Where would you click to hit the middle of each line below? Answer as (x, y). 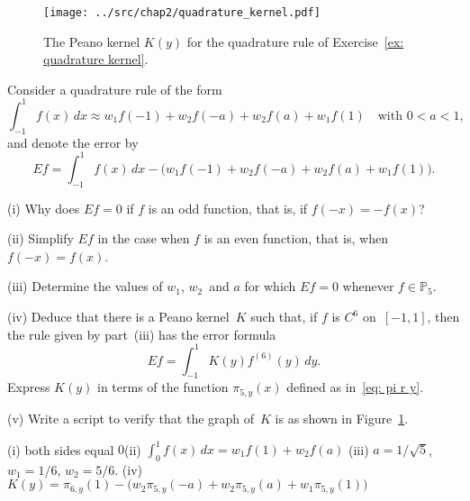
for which (270, 286)
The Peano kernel (92, 41)
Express (29, 387)
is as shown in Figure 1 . (342, 418)
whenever (368, 286)
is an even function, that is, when (296, 238)
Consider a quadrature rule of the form (115, 89)
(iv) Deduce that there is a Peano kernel (118, 316)
